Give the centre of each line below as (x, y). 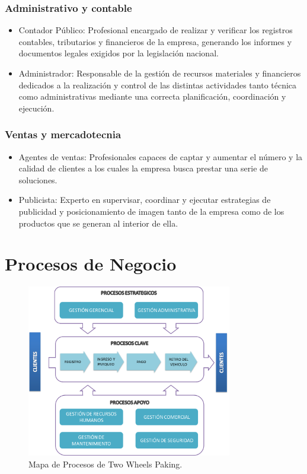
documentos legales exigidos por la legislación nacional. (119, 53)
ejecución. (36, 108)
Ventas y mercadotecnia (63, 134)
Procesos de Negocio (91, 264)
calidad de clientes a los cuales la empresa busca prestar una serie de (143, 168)
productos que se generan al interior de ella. (98, 223)
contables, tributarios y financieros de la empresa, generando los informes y (155, 41)
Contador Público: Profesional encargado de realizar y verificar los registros (156, 30)
